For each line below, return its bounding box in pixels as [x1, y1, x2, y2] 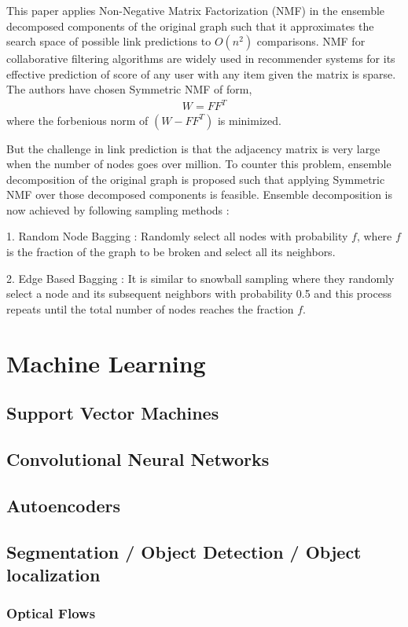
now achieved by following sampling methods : [6, 201, 230, 218]
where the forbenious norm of [6, 112, 149, 128]
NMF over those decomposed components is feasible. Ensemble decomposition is [6, 186, 392, 203]
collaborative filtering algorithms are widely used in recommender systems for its [6, 50, 395, 67]
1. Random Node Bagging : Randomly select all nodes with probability [6, 228, 348, 244]
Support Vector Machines [6, 401, 219, 425]
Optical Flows [6, 603, 96, 623]
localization [6, 562, 101, 586]
